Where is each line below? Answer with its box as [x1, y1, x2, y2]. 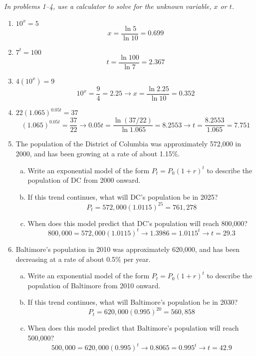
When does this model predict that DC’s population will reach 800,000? [27, 218, 248, 228]
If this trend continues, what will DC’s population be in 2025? [27, 191, 218, 202]
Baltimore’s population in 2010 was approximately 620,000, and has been [15, 243, 240, 254]
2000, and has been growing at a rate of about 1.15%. [15, 148, 180, 158]
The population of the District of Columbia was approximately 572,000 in [15, 138, 241, 149]
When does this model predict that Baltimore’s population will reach [27, 323, 239, 333]
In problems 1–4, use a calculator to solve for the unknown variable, [4, 1, 212, 11]
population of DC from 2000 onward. [27, 175, 141, 185]
